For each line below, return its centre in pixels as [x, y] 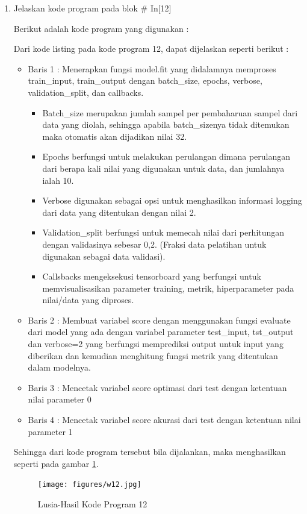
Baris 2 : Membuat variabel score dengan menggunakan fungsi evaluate [159, 320]
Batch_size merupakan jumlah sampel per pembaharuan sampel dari [170, 112]
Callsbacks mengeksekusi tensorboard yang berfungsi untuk [152, 276]
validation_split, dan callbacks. [86, 92]
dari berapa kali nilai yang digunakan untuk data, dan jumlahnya [163, 168]
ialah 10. [58, 180]
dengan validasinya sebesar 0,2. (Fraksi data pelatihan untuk [154, 244]
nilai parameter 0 [60, 399]
